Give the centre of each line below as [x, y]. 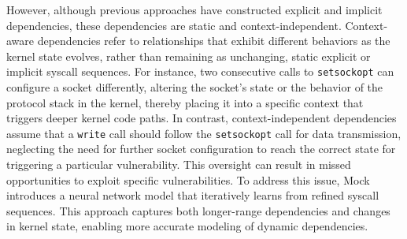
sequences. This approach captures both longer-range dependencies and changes [198, 210]
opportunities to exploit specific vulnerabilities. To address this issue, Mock [188, 179]
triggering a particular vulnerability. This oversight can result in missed [179, 164]
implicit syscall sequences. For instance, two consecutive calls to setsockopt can [200, 71]
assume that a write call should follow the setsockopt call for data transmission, [204, 133]
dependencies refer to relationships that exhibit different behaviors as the [214, 41]
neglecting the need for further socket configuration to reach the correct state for [201, 149]
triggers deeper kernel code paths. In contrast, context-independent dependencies [202, 118]
